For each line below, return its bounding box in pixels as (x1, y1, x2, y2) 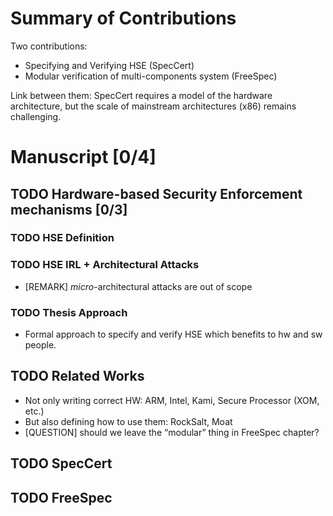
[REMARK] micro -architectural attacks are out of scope (24, 280, 253, 292)
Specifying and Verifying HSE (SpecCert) (24, 59, 195, 71)
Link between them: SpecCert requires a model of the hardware (10, 89, 273, 101)
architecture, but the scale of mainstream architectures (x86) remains (10, 100, 297, 112)
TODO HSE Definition (10, 231, 115, 245)
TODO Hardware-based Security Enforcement (10, 185, 303, 202)
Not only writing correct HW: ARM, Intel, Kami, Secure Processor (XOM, (24, 394, 320, 406)
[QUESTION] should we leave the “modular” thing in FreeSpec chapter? (24, 426, 320, 438)
